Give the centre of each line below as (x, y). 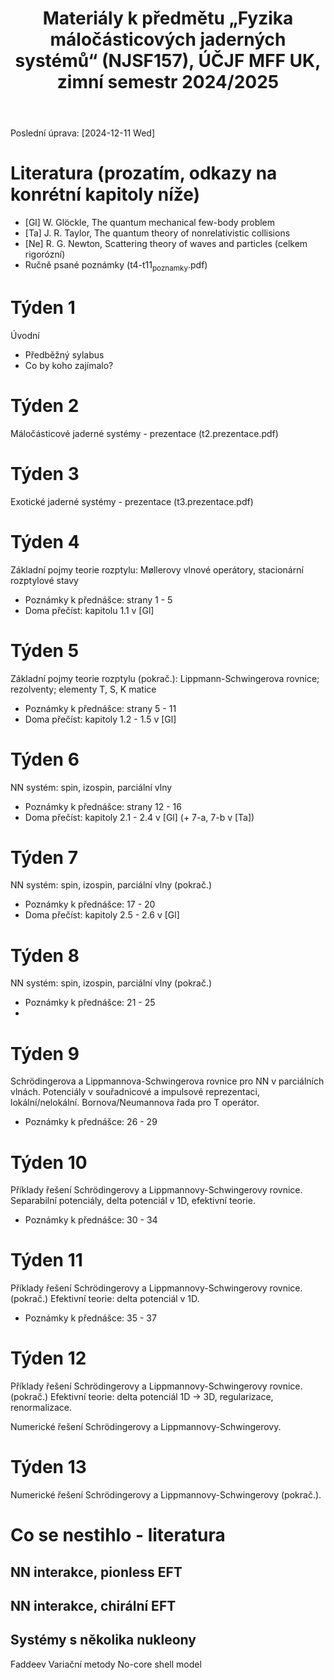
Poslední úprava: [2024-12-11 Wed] (82, 133)
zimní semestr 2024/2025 (168, 82)
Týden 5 (45, 650)
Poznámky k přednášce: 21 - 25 (90, 1003)
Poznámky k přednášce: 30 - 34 (91, 1220)
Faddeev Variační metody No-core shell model (106, 1664)
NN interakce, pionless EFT (96, 1572)
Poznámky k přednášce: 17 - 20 (90, 904)
